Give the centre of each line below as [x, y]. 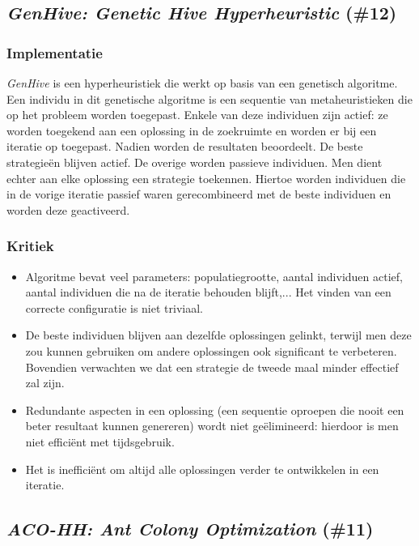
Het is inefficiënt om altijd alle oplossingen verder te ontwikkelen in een [202, 469]
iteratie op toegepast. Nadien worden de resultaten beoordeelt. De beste [185, 146]
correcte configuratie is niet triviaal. [114, 307]
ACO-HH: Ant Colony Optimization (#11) [190, 529]
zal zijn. [45, 383]
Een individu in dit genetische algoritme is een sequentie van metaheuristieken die [209, 98]
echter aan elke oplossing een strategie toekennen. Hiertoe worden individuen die [206, 178]
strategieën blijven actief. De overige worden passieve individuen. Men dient [195, 162]
